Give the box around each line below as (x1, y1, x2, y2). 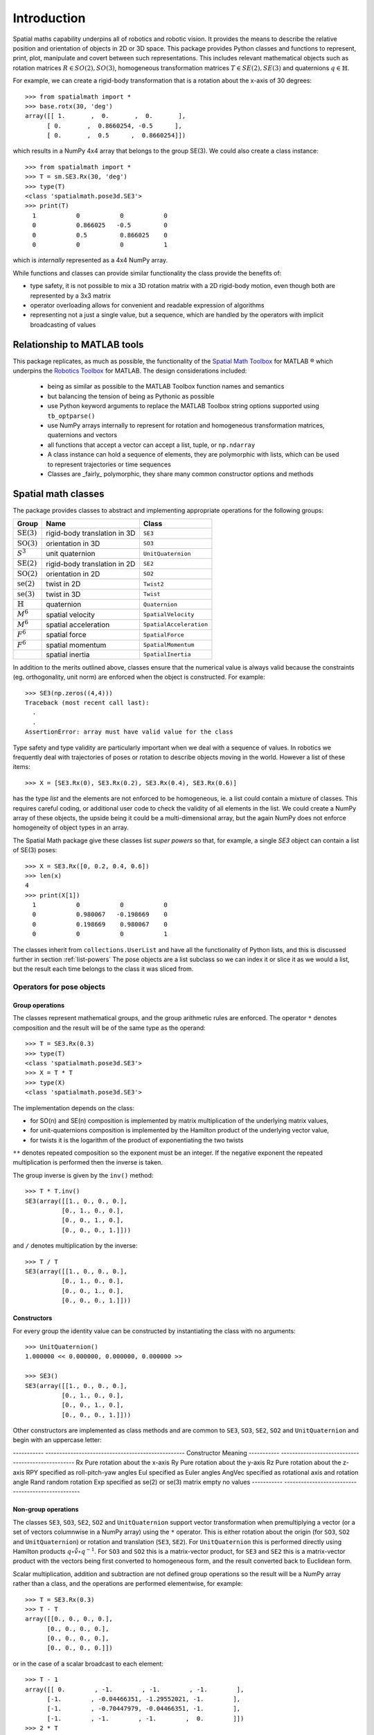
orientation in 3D (46, 539, 100, 548)
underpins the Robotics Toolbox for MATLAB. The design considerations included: (12, 366, 247, 375)
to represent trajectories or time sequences (47, 460, 171, 468)
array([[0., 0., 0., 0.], (25, 1615, 114, 1623)
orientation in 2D (46, 569, 100, 579)
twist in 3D (46, 589, 81, 599)
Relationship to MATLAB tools (12, 339, 144, 350)
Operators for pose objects (12, 982, 106, 992)
